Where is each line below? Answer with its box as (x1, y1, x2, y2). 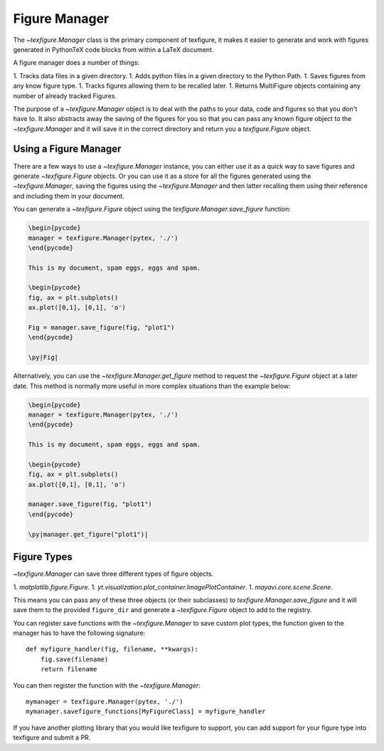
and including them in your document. (13, 191, 124, 200)
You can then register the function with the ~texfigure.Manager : (13, 681, 201, 690)
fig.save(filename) (40, 655, 109, 663)
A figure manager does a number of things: (13, 58, 140, 67)
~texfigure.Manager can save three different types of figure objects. (13, 569, 213, 578)
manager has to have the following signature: (13, 629, 146, 637)
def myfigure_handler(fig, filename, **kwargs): (26, 645, 198, 653)
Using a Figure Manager (13, 143, 122, 155)
